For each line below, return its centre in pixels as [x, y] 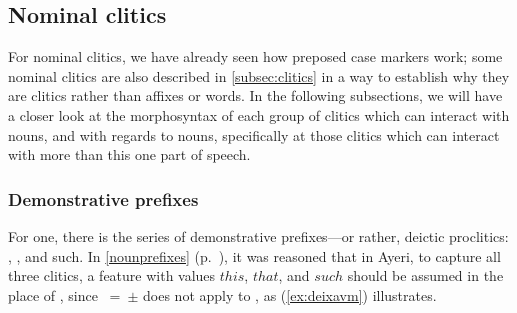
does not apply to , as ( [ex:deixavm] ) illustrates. [290, 294]
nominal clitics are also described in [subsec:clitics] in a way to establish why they [259, 75]
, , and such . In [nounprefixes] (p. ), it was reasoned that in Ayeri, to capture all [254, 255]
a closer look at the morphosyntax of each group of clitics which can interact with [259, 114]
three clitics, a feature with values [112, 275]
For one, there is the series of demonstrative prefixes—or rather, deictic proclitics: [258, 235]
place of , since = [64, 294]
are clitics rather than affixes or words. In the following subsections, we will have [255, 95]
